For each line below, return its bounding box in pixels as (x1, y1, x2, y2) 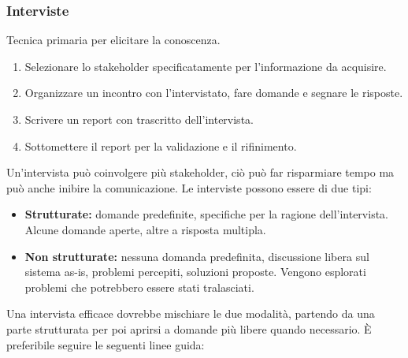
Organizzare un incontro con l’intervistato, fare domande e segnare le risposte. (24, 84, 403, 101)
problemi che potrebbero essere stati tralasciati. (24, 278, 254, 295)
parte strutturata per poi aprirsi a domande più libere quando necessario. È (6, 320, 372, 337)
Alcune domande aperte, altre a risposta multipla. (24, 221, 266, 237)
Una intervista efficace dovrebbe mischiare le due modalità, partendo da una (6, 305, 375, 322)
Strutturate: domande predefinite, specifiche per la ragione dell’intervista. (24, 206, 388, 222)
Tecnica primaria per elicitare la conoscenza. (6, 32, 221, 48)
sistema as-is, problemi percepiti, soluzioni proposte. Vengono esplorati (24, 263, 366, 280)
